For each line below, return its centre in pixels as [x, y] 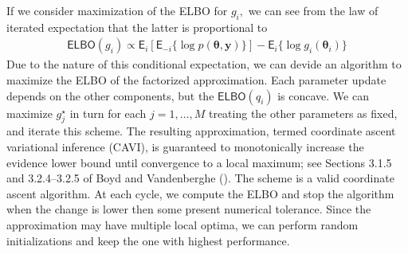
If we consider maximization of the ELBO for [117, 10]
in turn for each [108, 113]
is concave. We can [323, 95]
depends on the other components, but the [110, 95]
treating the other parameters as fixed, [303, 113]
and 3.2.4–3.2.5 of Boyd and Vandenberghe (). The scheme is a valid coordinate [200, 178]
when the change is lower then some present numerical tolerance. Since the [189, 209]
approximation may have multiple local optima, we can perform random [182, 224]
